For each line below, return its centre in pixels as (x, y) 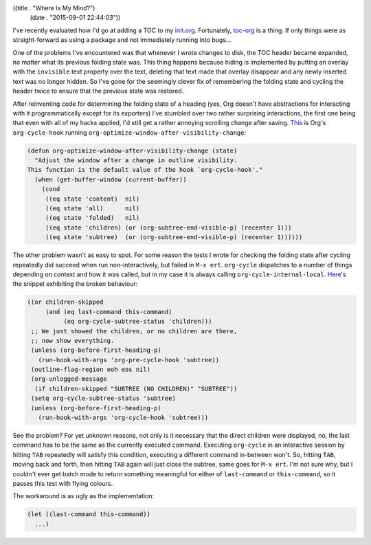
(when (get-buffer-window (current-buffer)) (111, 179)
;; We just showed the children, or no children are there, (134, 331)
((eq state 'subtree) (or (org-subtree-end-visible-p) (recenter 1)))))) (174, 237)
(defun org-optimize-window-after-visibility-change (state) (132, 151)
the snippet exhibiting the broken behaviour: (75, 284)
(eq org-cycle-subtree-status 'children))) (137, 322)
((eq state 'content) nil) (92, 199)
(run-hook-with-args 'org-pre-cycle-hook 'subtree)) (129, 360)
